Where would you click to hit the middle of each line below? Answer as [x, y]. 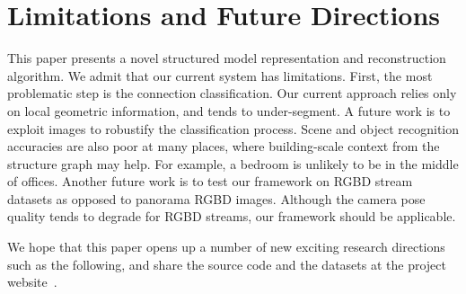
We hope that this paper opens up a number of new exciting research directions [226, 247]
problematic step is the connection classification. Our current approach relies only [232, 93]
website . [32, 282]
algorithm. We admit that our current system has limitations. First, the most [220, 75]
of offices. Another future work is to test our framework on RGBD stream [210, 181]
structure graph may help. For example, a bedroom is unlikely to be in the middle [233, 163]
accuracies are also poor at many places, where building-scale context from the [224, 146]
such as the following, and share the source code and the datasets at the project [227, 264]
